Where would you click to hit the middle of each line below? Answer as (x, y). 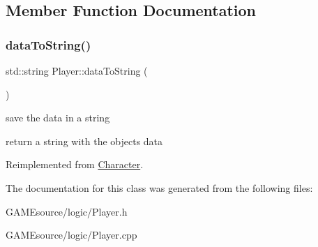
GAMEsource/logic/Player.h (67, 211)
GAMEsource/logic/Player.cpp (71, 235)
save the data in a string (58, 118)
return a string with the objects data (84, 141)
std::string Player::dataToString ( (77, 70)
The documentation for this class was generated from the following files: (159, 187)
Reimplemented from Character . (75, 164)
